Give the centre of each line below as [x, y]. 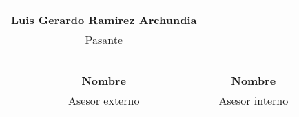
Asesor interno [254, 100]
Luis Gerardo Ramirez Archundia [104, 20]
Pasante [104, 40]
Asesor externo [104, 100]
